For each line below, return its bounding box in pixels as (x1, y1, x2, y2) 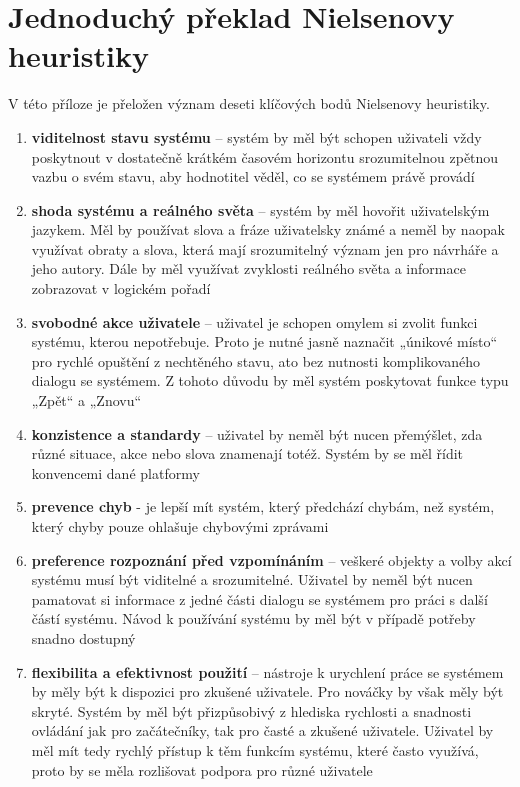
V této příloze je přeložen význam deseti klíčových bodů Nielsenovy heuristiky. (8, 93, 490, 114)
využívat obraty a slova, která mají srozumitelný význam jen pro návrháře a (31, 238, 499, 259)
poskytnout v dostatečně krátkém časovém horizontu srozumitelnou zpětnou (31, 146, 499, 167)
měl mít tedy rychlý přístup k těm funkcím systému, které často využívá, (31, 739, 479, 760)
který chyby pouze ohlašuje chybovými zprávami (31, 516, 329, 536)
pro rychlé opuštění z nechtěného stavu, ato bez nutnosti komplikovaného (31, 350, 481, 371)
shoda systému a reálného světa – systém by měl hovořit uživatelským (31, 199, 490, 220)
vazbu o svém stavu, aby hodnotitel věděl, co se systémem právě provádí (31, 166, 475, 187)
